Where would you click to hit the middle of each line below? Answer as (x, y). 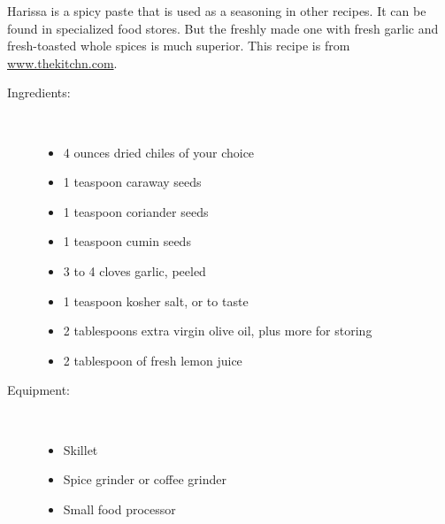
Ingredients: (39, 92)
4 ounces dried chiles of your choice (159, 152)
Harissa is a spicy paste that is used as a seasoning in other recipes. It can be (217, 11)
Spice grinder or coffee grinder (145, 479)
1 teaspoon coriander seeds (136, 211)
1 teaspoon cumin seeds (127, 241)
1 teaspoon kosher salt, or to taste (156, 301)
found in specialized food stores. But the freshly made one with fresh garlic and (223, 28)
